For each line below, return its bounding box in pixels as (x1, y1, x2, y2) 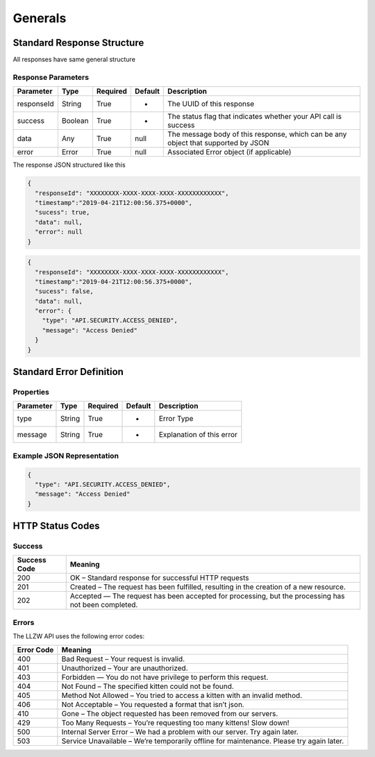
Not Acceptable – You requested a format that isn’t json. (61, 699, 244, 709)
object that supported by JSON (167, 138, 269, 148)
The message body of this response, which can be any (167, 129, 347, 139)
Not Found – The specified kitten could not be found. (61, 681, 234, 691)
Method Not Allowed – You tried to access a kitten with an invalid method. (61, 690, 303, 700)
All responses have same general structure (12, 56, 135, 64)
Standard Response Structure (12, 37, 144, 49)
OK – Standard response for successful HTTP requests (69, 573, 249, 583)
